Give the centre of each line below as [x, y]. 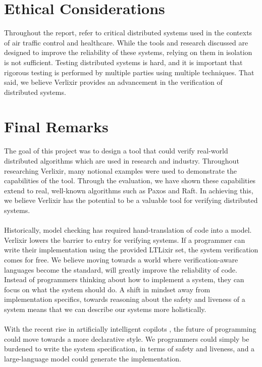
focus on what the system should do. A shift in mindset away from [107, 289]
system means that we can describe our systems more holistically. [105, 309]
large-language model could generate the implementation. [93, 358]
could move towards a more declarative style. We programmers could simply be [127, 338]
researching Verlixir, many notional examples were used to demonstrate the [120, 170]
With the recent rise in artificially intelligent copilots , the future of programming [130, 329]
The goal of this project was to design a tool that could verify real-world [116, 151]
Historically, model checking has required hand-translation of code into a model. [128, 230]
